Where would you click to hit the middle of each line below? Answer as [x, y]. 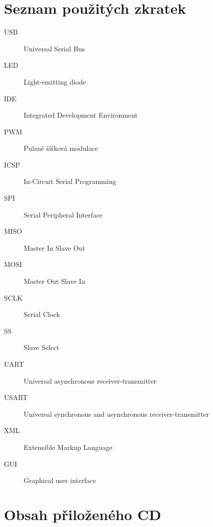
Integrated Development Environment [81, 115]
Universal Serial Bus [54, 48]
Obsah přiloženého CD [83, 514]
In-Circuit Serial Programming [70, 181]
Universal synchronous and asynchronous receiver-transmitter [117, 414]
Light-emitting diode [55, 81]
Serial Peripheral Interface [63, 214]
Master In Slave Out [54, 247]
